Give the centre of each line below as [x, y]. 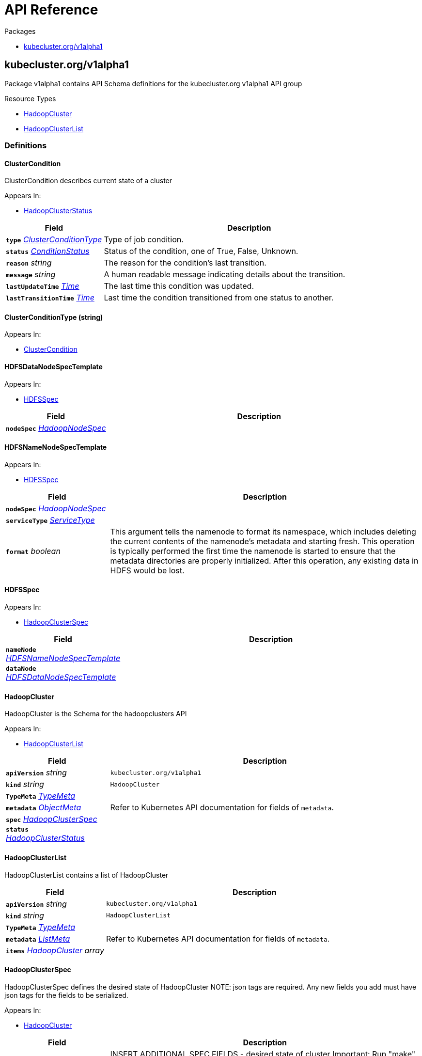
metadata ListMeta [38, 938]
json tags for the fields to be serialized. [66, 995]
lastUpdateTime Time [43, 286]
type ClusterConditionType [54, 240]
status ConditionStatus [48, 251]
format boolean [33, 551]
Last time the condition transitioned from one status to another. [219, 298]
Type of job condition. [144, 240]
